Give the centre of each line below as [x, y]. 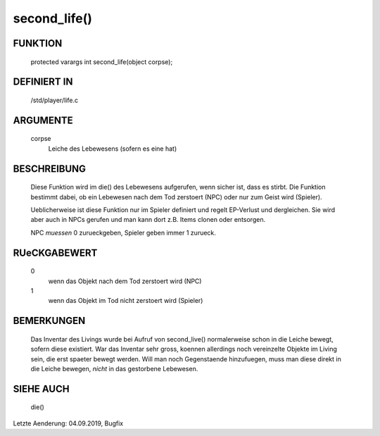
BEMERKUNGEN [49, 321]
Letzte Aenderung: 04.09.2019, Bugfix [68, 423]
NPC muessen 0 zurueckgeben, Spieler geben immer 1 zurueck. [123, 232]
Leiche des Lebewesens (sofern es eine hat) [113, 149]
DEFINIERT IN [43, 82]
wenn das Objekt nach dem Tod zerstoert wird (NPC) [125, 281]
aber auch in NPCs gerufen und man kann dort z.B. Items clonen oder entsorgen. [148, 220]
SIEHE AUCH [41, 388]
